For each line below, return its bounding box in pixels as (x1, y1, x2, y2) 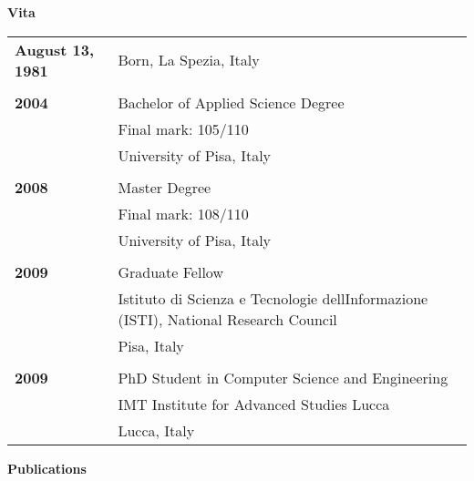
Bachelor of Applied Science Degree (118, 91, 345, 113)
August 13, (15, 38, 95, 60)
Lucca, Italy (118, 419, 195, 441)
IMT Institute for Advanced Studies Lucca (118, 393, 390, 414)
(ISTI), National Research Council (118, 308, 337, 330)
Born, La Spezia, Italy (118, 49, 260, 71)
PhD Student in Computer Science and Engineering (118, 366, 448, 388)
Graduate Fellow (118, 261, 223, 282)
